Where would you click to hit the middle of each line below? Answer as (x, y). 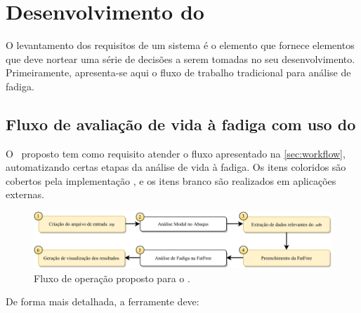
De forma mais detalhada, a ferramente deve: (103, 301)
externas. (25, 194)
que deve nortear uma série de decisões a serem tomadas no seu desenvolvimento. (180, 58)
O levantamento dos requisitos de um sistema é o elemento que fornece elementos (180, 45)
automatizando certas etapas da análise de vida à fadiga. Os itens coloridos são (176, 167)
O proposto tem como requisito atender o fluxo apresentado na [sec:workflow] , (176, 153)
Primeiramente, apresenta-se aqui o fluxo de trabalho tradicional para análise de (178, 72)
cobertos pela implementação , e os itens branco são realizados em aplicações (171, 180)
